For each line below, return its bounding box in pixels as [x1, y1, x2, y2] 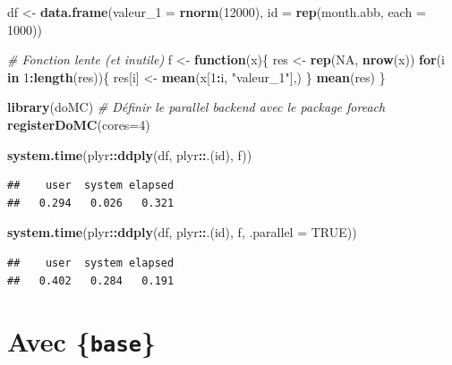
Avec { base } [7, 323, 157, 360]
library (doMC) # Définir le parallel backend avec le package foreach [7, 98, 386, 116]
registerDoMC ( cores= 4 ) [7, 115, 150, 133]
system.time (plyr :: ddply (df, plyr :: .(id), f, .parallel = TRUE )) [7, 223, 357, 242]
